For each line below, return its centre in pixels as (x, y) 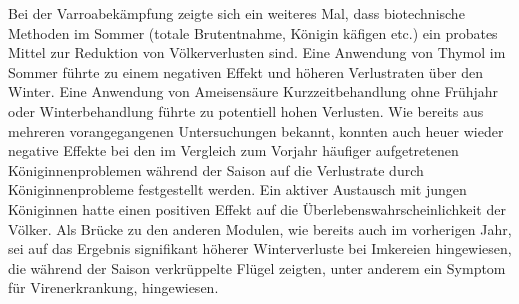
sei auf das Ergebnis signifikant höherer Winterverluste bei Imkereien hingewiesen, (260, 248)
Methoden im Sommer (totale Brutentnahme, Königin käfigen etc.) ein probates (253, 32)
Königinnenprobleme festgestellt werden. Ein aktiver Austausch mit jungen (237, 189)
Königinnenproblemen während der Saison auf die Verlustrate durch (216, 169)
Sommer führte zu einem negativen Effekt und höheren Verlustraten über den (245, 71)
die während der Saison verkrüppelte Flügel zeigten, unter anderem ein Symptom (257, 267)
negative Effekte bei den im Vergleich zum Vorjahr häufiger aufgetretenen (233, 150)
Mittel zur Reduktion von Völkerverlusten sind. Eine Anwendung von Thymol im (257, 52)
